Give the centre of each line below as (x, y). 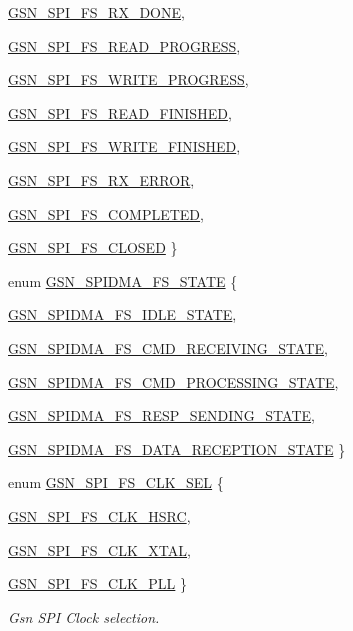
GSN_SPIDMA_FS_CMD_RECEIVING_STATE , (168, 347)
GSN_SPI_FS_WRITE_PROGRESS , (128, 79)
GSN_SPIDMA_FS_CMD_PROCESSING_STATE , (173, 381)
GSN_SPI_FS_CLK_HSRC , (99, 515)
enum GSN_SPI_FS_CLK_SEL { (116, 482)
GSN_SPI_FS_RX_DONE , (96, 12)
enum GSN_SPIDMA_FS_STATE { (123, 280)
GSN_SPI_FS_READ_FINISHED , (120, 112)
